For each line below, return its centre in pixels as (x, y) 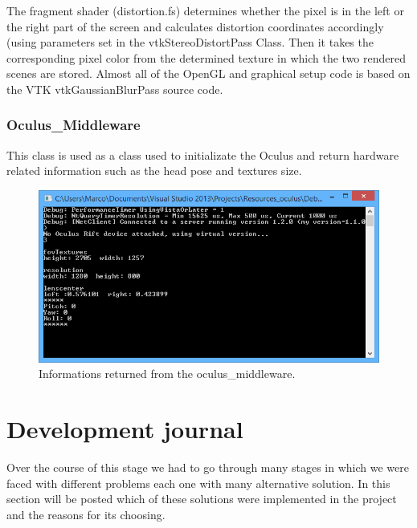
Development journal (125, 429)
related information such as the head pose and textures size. (154, 171)
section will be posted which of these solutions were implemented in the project (202, 499)
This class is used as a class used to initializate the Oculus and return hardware (203, 154)
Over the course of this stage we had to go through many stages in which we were (208, 467)
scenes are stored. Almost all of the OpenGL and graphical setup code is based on (208, 73)
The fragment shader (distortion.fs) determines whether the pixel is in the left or (205, 10)
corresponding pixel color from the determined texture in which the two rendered (206, 57)
